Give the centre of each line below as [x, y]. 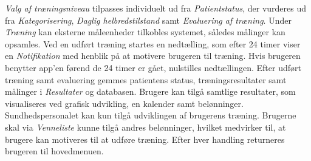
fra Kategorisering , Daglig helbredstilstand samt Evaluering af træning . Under [148, 20]
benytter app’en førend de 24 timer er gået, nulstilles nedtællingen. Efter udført [153, 67]
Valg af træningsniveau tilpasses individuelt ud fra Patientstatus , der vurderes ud [156, 8]
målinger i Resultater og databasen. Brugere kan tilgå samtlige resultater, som [150, 91]
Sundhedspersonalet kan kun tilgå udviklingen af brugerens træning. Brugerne [151, 115]
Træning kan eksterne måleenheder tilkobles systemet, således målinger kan [145, 32]
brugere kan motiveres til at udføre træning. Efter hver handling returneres [145, 139]
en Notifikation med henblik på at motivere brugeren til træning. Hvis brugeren [153, 56]
